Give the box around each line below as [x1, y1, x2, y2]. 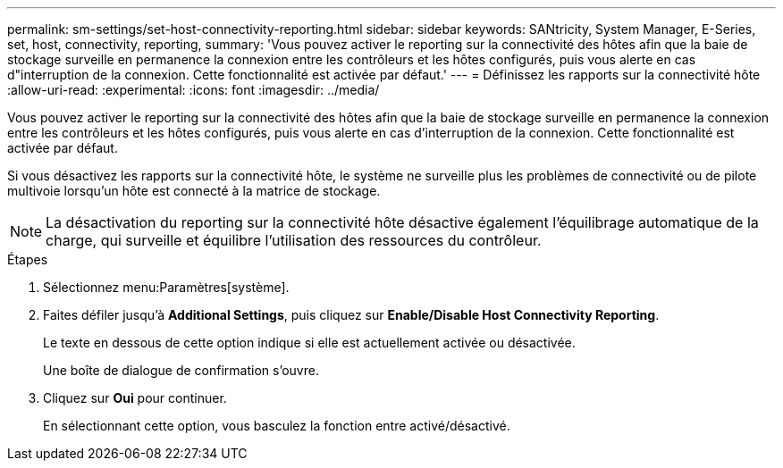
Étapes [7, 252, 48, 267]
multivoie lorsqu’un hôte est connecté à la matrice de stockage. [7, 183, 381, 198]
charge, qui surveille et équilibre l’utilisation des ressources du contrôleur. [46, 231, 542, 249]
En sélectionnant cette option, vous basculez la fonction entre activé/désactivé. [43, 418, 510, 433]
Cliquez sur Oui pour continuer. [43, 390, 227, 405]
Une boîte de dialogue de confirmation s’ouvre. [43, 363, 319, 378]
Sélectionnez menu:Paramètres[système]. [43, 280, 290, 295]
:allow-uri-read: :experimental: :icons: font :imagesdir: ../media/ [7, 82, 380, 97]
